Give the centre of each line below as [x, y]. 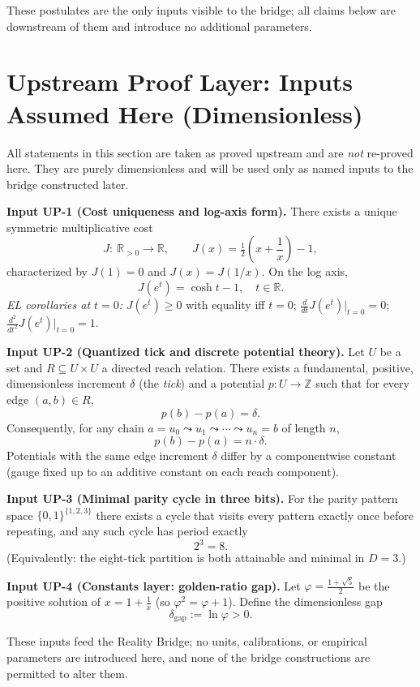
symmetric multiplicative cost [80, 227]
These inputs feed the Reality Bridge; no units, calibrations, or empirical [187, 641]
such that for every [362, 383]
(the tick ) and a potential [202, 383]
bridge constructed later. [68, 184]
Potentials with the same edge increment [107, 455]
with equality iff [225, 305]
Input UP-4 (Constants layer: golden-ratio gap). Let [154, 585]
